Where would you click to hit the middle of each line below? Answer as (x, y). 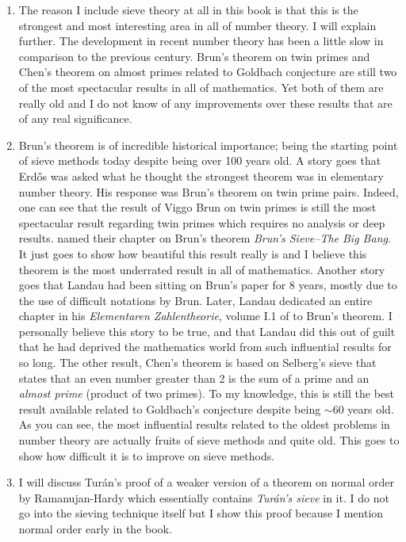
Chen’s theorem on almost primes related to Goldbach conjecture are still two (208, 72)
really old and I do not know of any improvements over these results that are (205, 103)
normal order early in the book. (95, 529)
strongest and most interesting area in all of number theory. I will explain (197, 25)
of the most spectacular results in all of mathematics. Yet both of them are (201, 87)
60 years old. (363, 408)
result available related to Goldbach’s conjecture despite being (170, 408)
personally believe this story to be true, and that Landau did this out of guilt (207, 331)
